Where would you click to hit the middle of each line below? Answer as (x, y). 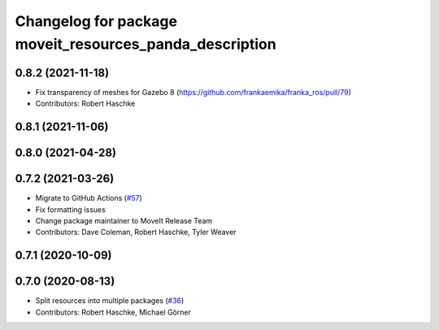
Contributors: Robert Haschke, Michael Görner (113, 312)
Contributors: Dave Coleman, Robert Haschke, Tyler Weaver (136, 232)
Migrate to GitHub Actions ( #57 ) (89, 198)
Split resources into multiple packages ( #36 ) (110, 301)
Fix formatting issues (70, 209)
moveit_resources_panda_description (146, 44)
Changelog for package (96, 21)
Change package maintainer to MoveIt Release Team (124, 220)
